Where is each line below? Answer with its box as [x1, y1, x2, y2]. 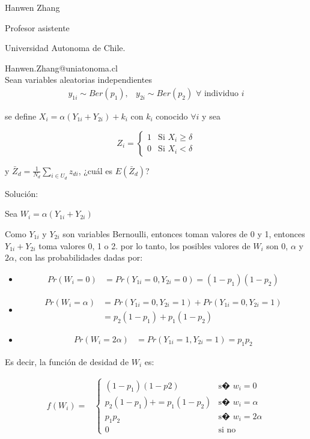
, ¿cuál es [78, 164, 113, 177]
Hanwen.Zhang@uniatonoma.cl [5, 61, 118, 74]
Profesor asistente [5, 21, 70, 34]
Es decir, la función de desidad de [5, 355, 129, 368]
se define [5, 110, 37, 122]
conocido [156, 110, 188, 122]
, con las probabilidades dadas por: [14, 251, 143, 264]
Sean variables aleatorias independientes [5, 73, 152, 86]
